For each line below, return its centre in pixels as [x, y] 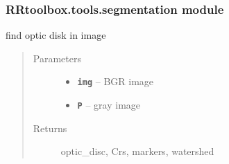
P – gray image [109, 105]
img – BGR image [116, 81]
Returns [50, 128]
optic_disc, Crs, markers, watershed [137, 151]
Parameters [57, 58]
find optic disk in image [56, 35]
